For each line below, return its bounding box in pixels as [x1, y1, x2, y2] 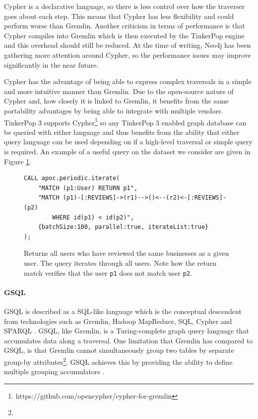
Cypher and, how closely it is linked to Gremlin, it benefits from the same [4, 96, 229, 106]
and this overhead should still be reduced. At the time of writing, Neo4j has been [4, 40, 251, 50]
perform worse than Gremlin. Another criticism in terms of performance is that [4, 20, 245, 31]
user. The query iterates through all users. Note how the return [24, 257, 216, 268]
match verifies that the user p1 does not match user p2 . [24, 267, 192, 278]
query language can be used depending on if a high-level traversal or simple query [4, 136, 253, 147]
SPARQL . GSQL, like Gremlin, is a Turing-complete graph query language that [4, 325, 249, 336]
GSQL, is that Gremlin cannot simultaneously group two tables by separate [4, 345, 234, 355]
